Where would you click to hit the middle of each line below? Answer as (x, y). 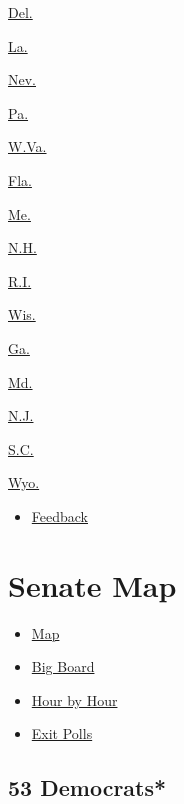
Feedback (59, 515)
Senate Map (92, 584)
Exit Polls (62, 733)
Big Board (63, 666)
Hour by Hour (74, 699)
